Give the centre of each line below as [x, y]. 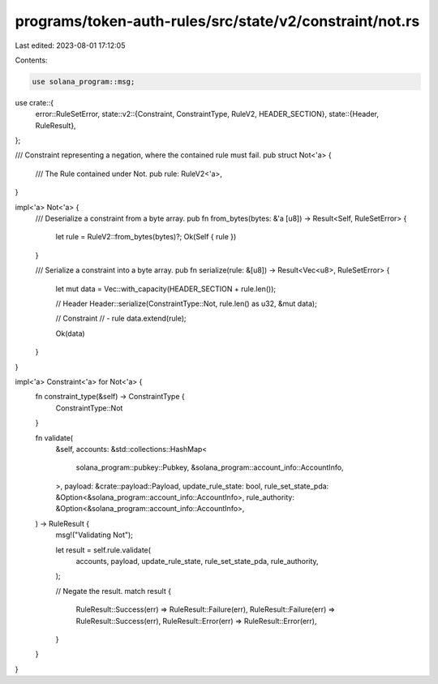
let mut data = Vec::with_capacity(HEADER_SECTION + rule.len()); [165, 289]
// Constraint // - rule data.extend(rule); [121, 318]
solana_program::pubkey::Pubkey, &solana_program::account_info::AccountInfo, [210, 467]
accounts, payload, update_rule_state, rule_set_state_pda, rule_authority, [198, 561]
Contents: [31, 60]
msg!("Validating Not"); [94, 535]
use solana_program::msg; [84, 82]
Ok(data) [70, 333]
